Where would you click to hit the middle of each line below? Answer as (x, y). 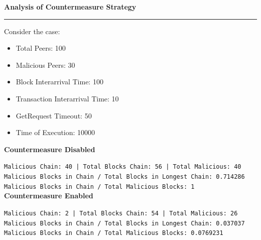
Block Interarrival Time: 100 (59, 82)
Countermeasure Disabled (50, 149)
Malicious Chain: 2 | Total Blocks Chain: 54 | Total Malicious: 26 (121, 213)
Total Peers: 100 (41, 48)
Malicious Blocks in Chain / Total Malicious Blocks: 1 (99, 187)
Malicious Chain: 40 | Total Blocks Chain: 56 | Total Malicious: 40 (123, 167)
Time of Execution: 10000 (55, 132)
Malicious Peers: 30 (45, 65)
